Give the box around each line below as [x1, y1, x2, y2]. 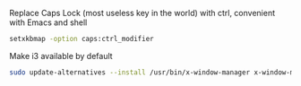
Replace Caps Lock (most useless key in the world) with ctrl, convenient [9, 8, 276, 18]
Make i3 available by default [9, 50, 114, 61]
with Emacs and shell [9, 17, 88, 28]
